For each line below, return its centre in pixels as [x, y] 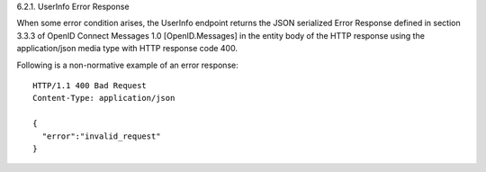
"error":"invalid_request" [101, 136]
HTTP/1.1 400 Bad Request [90, 85]
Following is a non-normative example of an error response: [127, 65]
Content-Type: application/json [104, 98]
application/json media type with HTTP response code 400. [127, 49]
